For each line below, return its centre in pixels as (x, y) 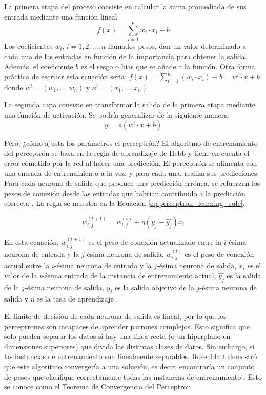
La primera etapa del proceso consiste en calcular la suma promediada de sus (125, 6)
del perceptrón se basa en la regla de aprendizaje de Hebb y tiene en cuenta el (127, 153)
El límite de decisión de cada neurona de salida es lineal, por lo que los (115, 316)
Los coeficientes (28, 46)
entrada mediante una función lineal (61, 16)
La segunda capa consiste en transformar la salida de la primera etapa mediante (130, 105)
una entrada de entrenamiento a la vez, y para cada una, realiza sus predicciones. (132, 173)
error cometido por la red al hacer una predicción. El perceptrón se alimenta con (131, 163)
